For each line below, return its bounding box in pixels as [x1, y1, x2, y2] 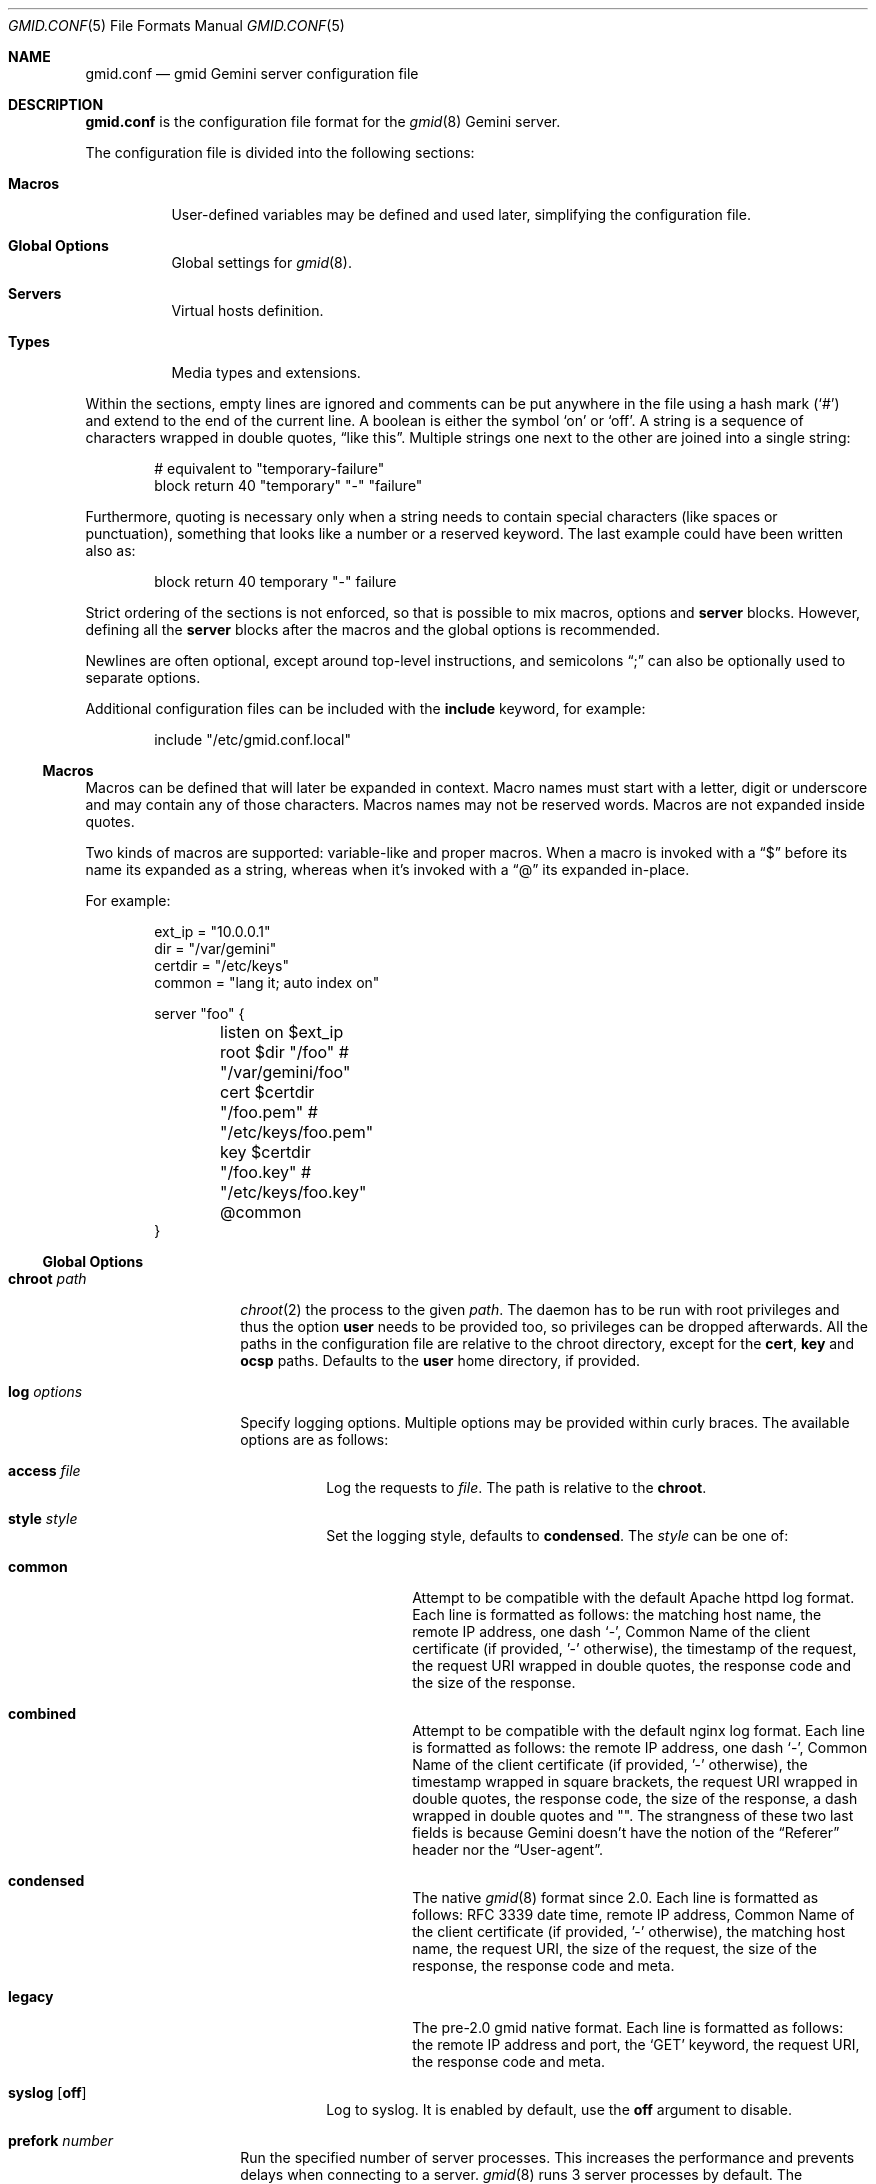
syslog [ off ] [8, 2084, 87, 2101]
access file [8, 1462, 81, 1479]
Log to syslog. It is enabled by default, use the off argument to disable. [326, 2101, 792, 2118]
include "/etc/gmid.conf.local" [154, 731, 352, 748]
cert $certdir [220, 1082, 315, 1102]
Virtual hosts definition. [171, 302, 324, 319]
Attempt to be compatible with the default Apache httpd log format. [412, 1589, 855, 1606]
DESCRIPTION [8, 96, 104, 113]
